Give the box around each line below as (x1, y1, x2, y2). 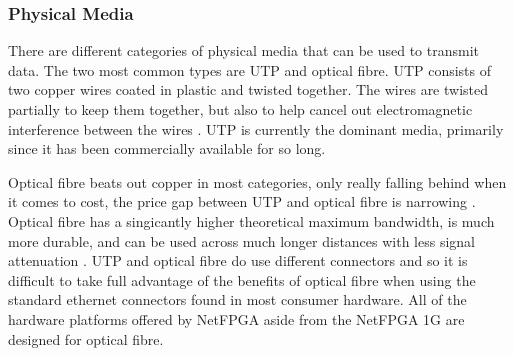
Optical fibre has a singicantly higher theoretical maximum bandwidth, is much (8, 210, 495, 231)
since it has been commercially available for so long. (8, 138, 326, 159)
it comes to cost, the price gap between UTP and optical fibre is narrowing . (8, 191, 476, 212)
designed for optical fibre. (8, 328, 164, 349)
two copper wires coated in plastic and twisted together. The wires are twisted (8, 79, 489, 100)
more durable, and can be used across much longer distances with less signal (8, 230, 476, 251)
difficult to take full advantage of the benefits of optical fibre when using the (8, 269, 476, 290)
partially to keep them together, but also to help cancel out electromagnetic (8, 99, 473, 119)
